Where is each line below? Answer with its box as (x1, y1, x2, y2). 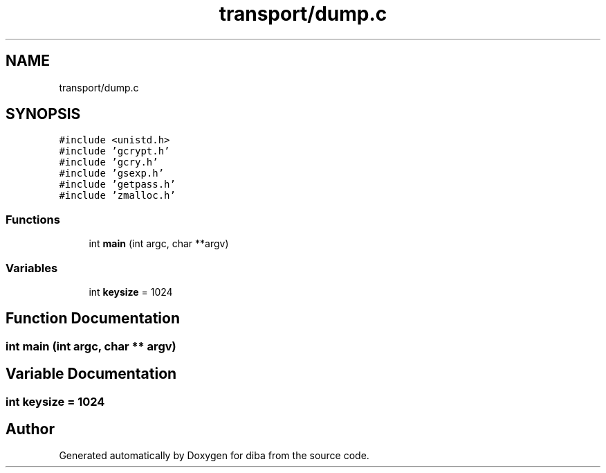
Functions (6, 212, 60, 226)
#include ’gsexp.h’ (59, 168, 165, 179)
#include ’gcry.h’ (59, 157, 158, 168)
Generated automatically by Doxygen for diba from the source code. (59, 449, 369, 462)
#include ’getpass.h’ (59, 179, 176, 190)
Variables (6, 260, 58, 275)
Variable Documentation (6, 365, 177, 383)
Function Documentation (6, 310, 180, 328)
